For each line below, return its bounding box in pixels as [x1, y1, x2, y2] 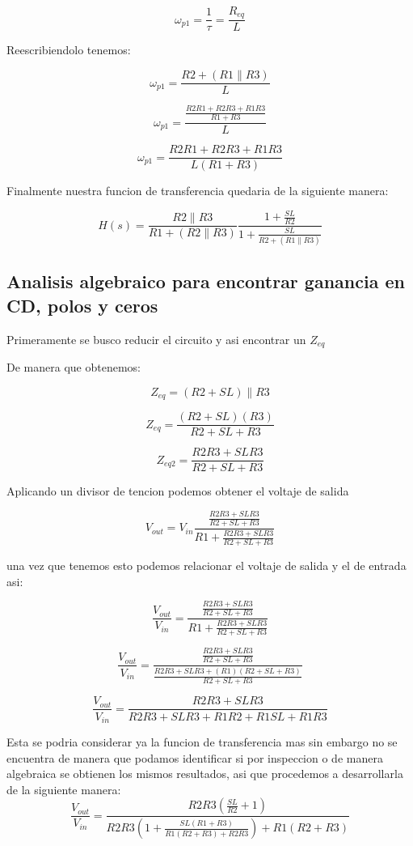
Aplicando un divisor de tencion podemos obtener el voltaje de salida [6, 483, 349, 500]
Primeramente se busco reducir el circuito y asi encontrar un [6, 330, 306, 347]
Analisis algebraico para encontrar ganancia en [6, 269, 405, 294]
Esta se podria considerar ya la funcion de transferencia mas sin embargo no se [6, 733, 398, 750]
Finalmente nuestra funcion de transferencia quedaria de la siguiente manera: [6, 182, 389, 199]
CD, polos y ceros [6, 292, 158, 317]
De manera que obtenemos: [6, 359, 141, 376]
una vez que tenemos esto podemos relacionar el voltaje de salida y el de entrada [6, 556, 407, 573]
